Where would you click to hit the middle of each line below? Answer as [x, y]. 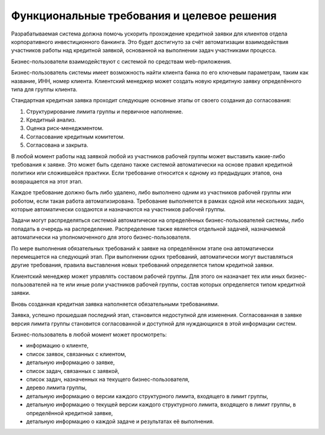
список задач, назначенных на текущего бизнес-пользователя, [108, 379]
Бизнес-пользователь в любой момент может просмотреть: [89, 335]
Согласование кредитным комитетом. [76, 137]
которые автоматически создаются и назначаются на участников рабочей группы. [118, 209]
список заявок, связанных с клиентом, [76, 354]
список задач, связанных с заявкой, [73, 371]
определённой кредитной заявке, [70, 413]
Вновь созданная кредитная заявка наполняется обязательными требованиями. [115, 304]
